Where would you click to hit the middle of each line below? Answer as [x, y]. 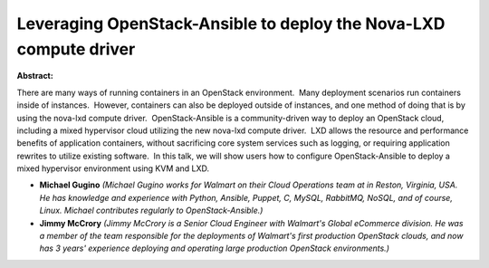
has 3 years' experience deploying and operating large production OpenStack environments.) [214, 248]
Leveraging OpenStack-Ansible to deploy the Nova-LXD [231, 24]
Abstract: [35, 76]
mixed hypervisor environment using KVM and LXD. [113, 168]
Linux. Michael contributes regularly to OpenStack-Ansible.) [151, 211]
